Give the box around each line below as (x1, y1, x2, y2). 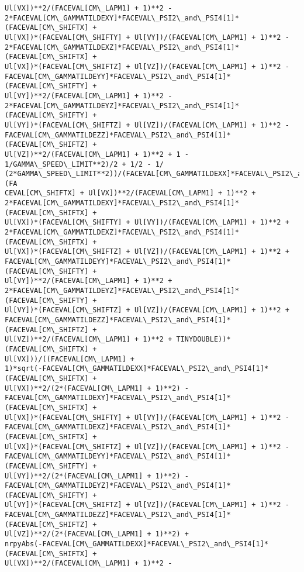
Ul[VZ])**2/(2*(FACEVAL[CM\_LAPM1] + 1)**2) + (5, 530, 189, 539)
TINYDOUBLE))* (176, 335, 231, 344)
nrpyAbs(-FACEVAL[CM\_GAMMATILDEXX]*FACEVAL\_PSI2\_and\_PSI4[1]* (5, 540, 269, 549)
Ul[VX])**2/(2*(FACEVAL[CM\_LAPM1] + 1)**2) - (5, 384, 189, 392)
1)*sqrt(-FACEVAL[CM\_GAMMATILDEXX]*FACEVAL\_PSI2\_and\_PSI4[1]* (5, 364, 269, 373)
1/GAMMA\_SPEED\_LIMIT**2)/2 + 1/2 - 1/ (5, 160, 164, 168)
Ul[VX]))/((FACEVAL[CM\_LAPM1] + (5, 354, 134, 363)
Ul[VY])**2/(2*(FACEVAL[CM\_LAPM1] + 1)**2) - (5, 471, 189, 480)
